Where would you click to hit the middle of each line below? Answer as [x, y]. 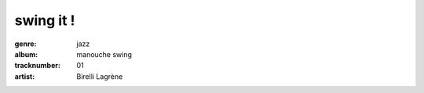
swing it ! [45, 20]
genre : [26, 44]
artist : [25, 76]
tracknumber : [37, 66]
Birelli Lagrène [100, 76]
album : [26, 54]
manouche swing [104, 54]
